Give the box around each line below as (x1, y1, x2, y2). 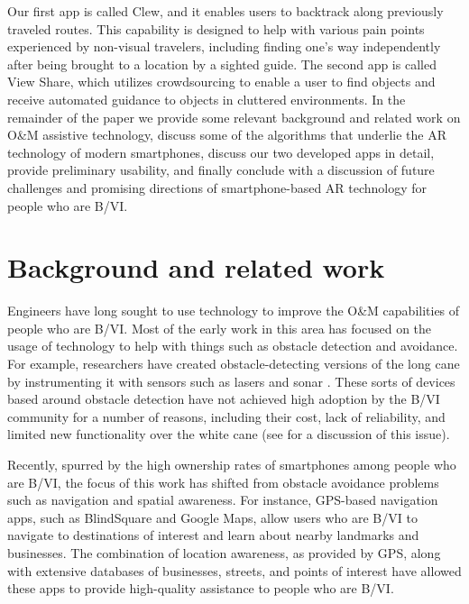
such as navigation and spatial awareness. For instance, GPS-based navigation (7, 490, 438, 509)
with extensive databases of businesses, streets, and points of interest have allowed (7, 561, 462, 580)
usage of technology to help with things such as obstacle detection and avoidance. (7, 336, 458, 355)
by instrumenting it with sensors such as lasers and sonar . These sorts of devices (7, 371, 455, 390)
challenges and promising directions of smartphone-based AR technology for (7, 178, 428, 197)
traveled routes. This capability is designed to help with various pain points (7, 19, 425, 38)
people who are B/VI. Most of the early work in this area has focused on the (7, 318, 432, 337)
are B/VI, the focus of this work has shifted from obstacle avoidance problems (7, 472, 439, 491)
